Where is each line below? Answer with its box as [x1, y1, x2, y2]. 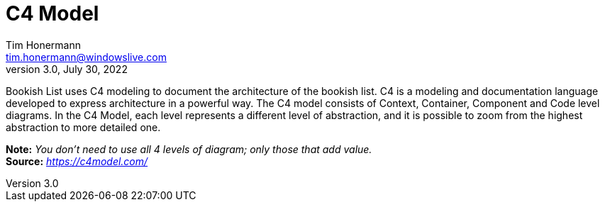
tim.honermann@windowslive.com [6, 50, 167, 63]
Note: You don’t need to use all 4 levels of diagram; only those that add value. [6, 142, 372, 155]
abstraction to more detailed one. [6, 121, 161, 133]
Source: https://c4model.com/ [6, 155, 148, 167]
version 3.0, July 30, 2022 [6, 62, 128, 75]
